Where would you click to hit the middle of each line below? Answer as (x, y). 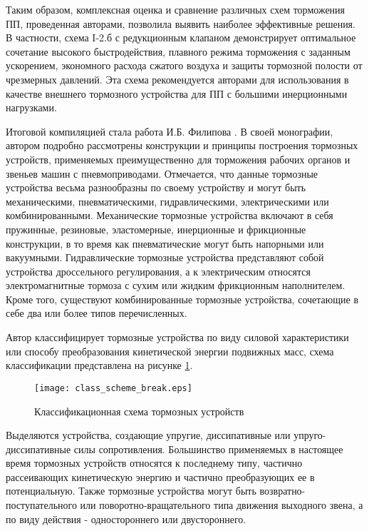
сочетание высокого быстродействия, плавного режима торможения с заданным (178, 51)
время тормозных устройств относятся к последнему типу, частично (154, 463)
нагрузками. (31, 107)
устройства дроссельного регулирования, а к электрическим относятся (158, 271)
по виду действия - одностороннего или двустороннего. (126, 519)
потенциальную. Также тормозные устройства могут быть (131, 491)
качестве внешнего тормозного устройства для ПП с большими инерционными (177, 93)
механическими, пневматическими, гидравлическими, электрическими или (167, 201)
